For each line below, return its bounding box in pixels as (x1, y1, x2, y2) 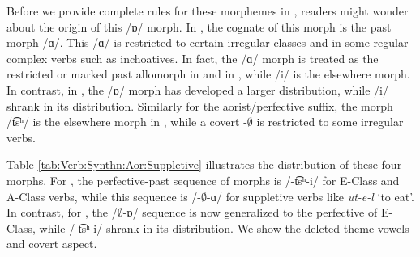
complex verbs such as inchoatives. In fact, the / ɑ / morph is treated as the (6, 49, 379, 66)
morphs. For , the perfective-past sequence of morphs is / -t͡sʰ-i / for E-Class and (6, 171, 400, 188)
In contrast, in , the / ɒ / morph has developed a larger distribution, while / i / (6, 81, 388, 98)
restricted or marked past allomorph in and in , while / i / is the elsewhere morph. (6, 65, 410, 82)
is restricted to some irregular (256, 113, 404, 130)
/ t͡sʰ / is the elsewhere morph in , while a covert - (6, 113, 247, 130)
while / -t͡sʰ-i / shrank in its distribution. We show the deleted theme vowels (39, 219, 409, 236)
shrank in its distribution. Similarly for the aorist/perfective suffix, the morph (6, 97, 393, 114)
